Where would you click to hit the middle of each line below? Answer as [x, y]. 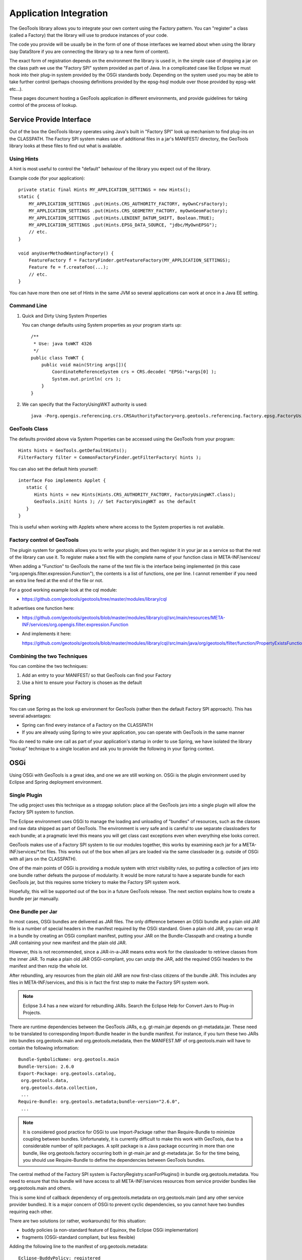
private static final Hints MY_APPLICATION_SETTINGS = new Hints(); [104, 190]
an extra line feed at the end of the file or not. [56, 581]
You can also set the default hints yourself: [54, 469]
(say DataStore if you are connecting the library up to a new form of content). [89, 51]
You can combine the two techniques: [49, 666]
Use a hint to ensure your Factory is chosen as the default [82, 682]
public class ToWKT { [57, 358]
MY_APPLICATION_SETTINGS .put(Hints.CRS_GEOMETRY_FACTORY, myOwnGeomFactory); [128, 211]
